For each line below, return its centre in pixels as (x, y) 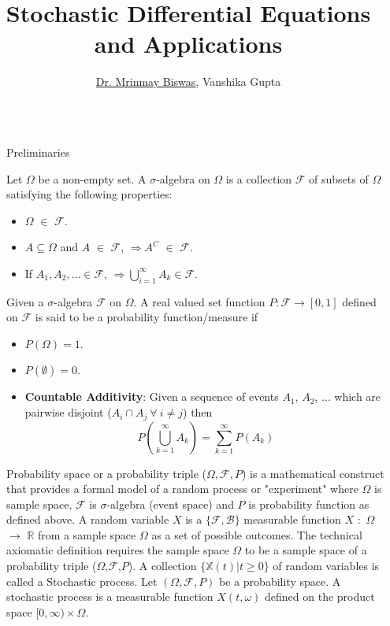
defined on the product (320, 596)
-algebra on (183, 178)
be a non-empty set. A (92, 178)
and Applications (188, 44)
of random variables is (326, 566)
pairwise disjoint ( (68, 412)
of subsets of (339, 178)
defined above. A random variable (88, 519)
